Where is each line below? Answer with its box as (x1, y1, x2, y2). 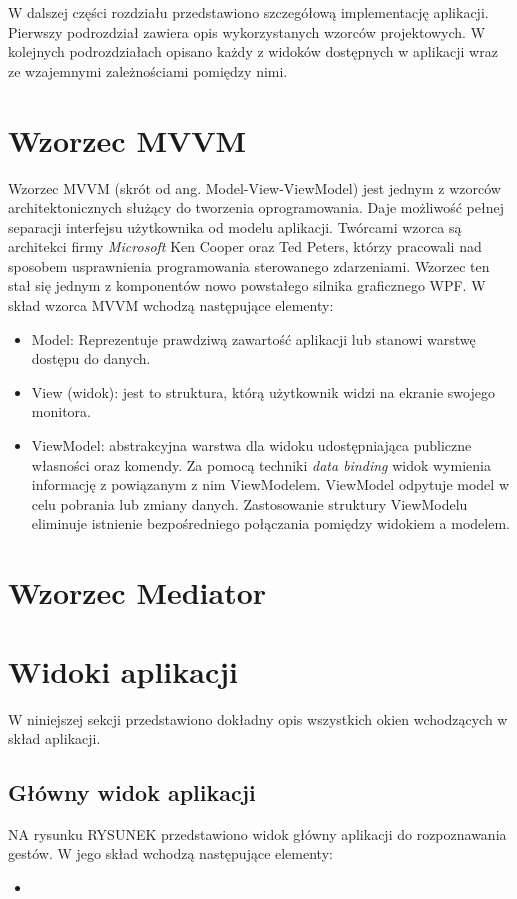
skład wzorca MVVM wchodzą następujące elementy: (8, 295, 334, 316)
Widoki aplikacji (8, 650, 238, 691)
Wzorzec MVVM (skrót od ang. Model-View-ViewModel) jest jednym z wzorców (8, 177, 501, 198)
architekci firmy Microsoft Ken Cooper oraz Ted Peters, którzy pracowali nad (8, 236, 482, 257)
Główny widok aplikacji (8, 777, 256, 808)
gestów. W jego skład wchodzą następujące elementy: (8, 843, 333, 864)
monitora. (31, 401, 91, 422)
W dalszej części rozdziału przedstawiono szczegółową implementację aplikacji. (8, 2, 489, 22)
